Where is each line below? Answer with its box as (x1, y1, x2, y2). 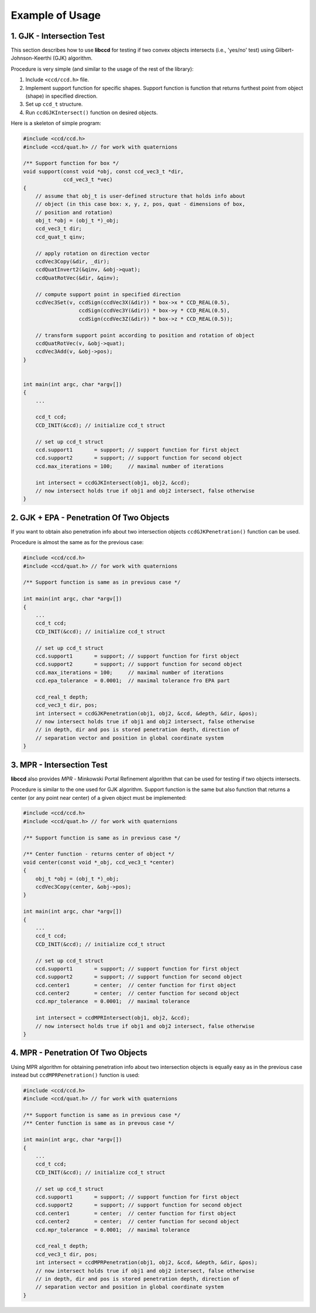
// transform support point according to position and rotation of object (35, 332, 255, 339)
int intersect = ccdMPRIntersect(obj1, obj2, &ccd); (35, 1015, 190, 1021)
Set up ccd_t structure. (25, 101, 83, 108)
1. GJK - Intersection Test (11, 31, 105, 41)
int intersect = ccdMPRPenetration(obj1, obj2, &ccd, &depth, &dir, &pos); (35, 1259, 258, 1266)
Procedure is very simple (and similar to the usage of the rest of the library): (11, 65, 194, 73)
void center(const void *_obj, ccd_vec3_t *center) (23, 859, 175, 865)
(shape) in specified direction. (25, 92, 98, 99)
